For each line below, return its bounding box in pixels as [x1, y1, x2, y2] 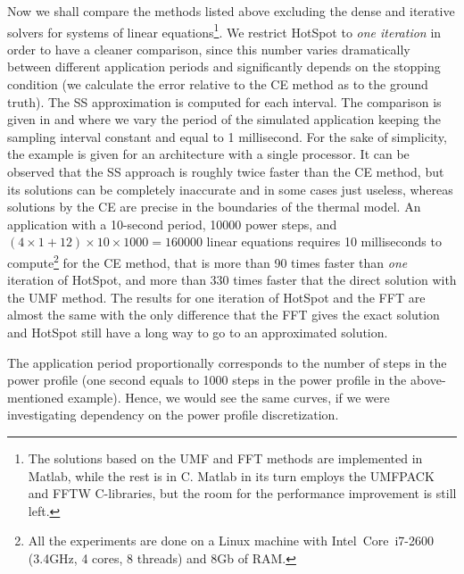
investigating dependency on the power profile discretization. [7, 405, 339, 424]
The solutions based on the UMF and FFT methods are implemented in [28, 448, 423, 467]
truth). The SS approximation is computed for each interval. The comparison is [7, 92, 442, 111]
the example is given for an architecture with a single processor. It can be [7, 145, 410, 163]
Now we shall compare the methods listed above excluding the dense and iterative [7, 2, 455, 20]
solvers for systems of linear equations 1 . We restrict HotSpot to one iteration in [7, 20, 442, 41]
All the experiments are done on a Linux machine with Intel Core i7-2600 [28, 531, 434, 550]
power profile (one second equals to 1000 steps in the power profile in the [7, 370, 407, 389]
